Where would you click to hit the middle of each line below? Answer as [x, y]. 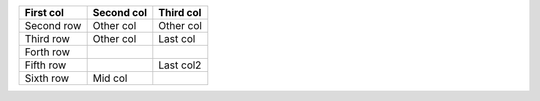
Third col [180, 12]
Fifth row [45, 65]
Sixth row [47, 78]
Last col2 [180, 65]
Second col [120, 12]
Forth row [47, 52]
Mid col [110, 78]
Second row [53, 25]
